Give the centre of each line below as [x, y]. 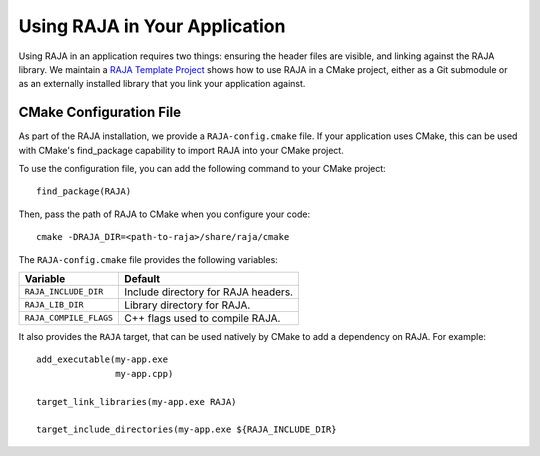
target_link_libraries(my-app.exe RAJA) [136, 401]
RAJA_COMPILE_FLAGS [69, 318]
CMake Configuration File [100, 112]
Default [142, 278]
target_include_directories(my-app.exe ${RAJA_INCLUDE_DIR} [186, 429]
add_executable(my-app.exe [102, 359]
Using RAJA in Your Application [152, 26]
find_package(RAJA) [84, 191]
